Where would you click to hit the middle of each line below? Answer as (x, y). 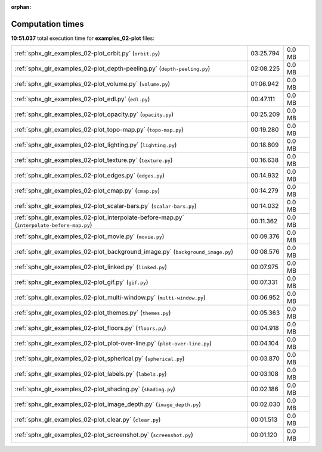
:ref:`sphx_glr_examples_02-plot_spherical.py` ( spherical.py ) (100, 359)
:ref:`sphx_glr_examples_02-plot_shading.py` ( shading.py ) (95, 389)
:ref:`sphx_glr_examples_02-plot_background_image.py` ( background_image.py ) (124, 252)
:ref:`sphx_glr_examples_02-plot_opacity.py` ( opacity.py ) (94, 114)
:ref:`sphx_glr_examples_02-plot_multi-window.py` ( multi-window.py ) (110, 298)
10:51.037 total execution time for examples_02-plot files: (83, 38)
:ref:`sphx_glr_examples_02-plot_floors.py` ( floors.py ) (90, 328)
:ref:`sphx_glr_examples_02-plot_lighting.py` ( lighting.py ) (96, 145)
